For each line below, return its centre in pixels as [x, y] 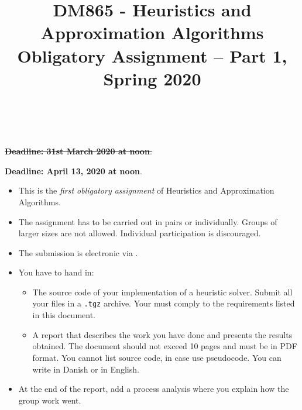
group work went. [50, 400]
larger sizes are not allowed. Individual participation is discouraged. [140, 233]
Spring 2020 [152, 78]
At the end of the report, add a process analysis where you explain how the [154, 389]
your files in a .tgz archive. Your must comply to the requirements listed [164, 303]
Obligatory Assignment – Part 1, [152, 55]
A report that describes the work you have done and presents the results [162, 334]
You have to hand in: [56, 272]
